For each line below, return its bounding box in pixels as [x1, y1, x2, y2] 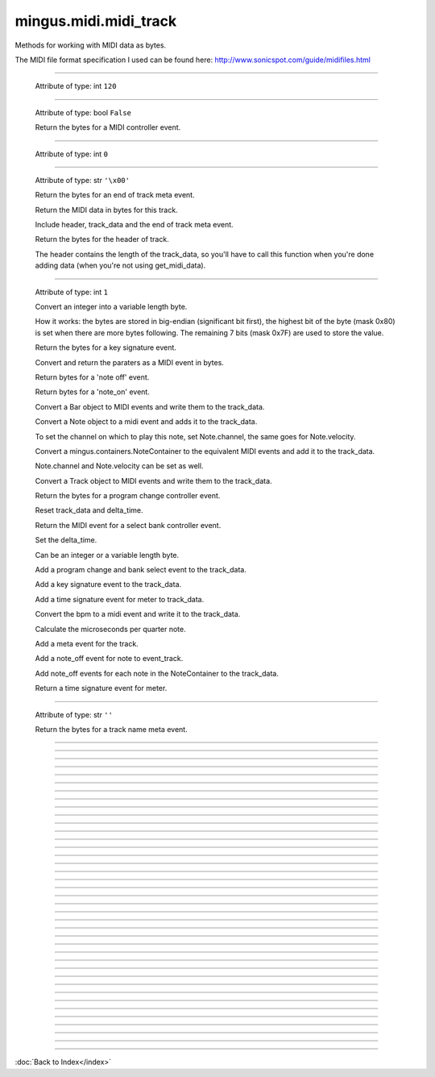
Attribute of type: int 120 [35, 81, 117, 91]
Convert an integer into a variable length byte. [35, 302, 188, 312]
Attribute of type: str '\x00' [35, 175, 130, 185]
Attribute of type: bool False [35, 107, 132, 117]
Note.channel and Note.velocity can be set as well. [35, 461, 204, 471]
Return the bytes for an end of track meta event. [35, 190, 195, 200]
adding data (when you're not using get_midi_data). [35, 260, 206, 270]
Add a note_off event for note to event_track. [35, 654, 184, 663]
